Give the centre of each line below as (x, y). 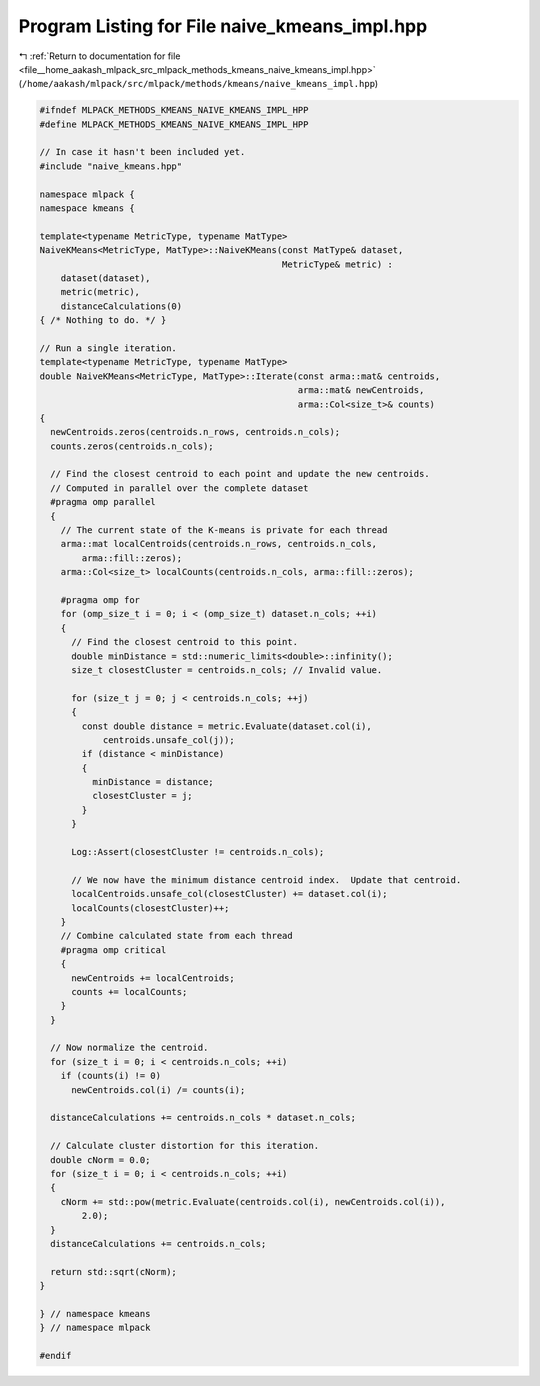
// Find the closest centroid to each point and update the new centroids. (240, 474)
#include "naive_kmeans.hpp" (111, 166)
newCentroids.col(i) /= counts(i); (158, 1089)
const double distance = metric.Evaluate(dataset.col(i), (226, 726)
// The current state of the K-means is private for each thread (224, 530)
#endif (55, 1356)
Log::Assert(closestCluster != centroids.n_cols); (198, 852)
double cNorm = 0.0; (100, 1159)
